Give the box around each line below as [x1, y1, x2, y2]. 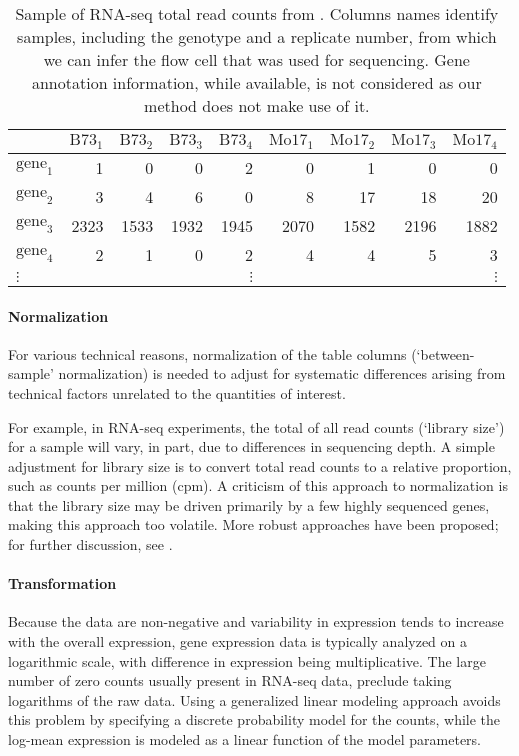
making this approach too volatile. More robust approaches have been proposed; [8, 514, 499, 535]
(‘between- [411, 343, 475, 364]
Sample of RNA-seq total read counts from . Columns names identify [15, 2, 499, 25]
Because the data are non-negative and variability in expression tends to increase [8, 611, 504, 632]
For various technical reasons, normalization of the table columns [8, 343, 407, 364]
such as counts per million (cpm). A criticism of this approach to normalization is [8, 475, 508, 496]
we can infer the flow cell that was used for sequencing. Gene [43, 48, 470, 71]
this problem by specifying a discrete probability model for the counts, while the [8, 709, 501, 730]
